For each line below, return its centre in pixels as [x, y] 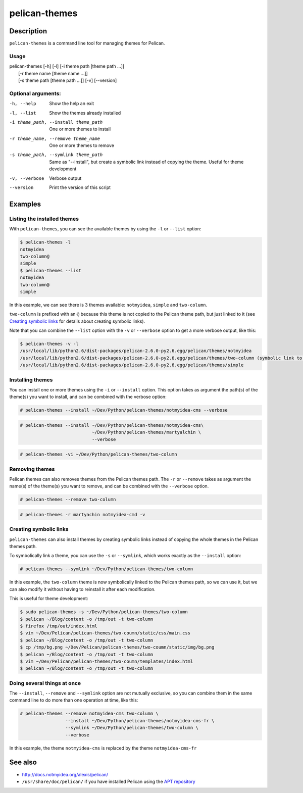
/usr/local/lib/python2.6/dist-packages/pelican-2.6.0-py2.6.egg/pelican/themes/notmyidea [136, 351]
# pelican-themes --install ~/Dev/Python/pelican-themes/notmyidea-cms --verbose [124, 410]
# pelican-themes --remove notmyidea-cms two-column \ [89, 714]
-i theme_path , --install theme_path [56, 122]
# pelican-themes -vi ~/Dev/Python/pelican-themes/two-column [98, 454]
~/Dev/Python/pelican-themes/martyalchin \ [146, 432]
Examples [25, 204]
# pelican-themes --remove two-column [68, 500]
